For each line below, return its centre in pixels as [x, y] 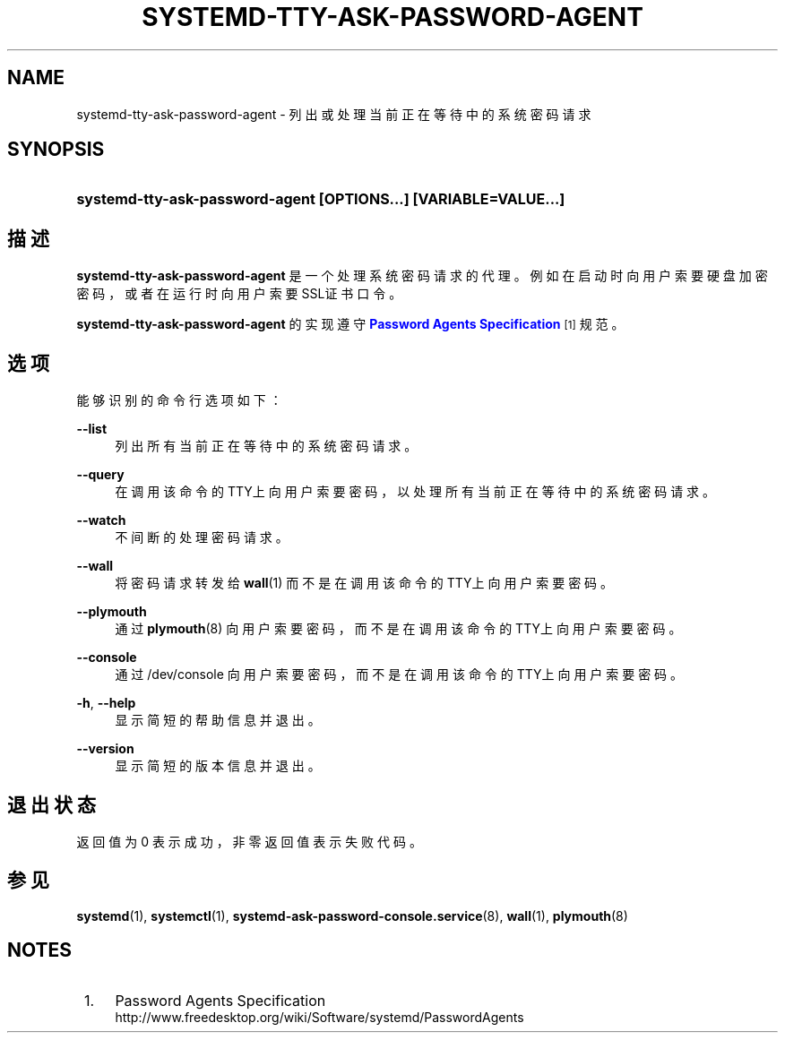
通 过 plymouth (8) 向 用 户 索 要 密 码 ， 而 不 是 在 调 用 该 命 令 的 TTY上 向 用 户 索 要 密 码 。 [398, 629]
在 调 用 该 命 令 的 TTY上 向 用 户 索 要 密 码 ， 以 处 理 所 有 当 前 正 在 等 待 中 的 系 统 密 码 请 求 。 [415, 492]
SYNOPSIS [56, 150]
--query [100, 475]
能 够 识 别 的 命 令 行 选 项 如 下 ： [179, 400]
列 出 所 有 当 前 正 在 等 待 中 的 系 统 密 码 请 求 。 [266, 446]
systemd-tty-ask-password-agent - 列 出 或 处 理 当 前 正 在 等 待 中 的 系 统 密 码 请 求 [334, 114]
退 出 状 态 [52, 804]
